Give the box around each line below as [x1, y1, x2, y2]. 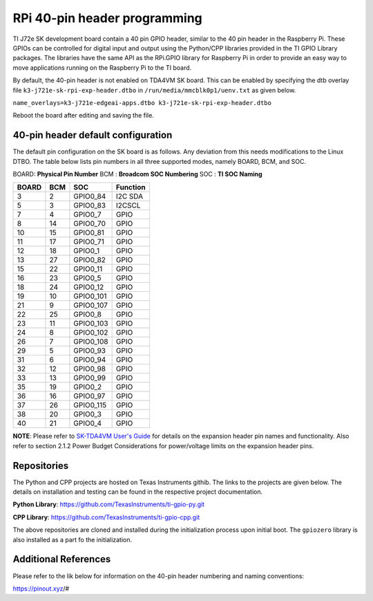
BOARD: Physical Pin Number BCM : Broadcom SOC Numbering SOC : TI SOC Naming [12, 169, 262, 178]
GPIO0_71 [73, 237, 105, 247]
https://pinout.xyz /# [12, 584, 70, 593]
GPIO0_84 [73, 192, 106, 201]
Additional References [12, 553, 111, 565]
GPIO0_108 [73, 337, 108, 346]
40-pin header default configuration [12, 129, 173, 141]
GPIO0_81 [73, 228, 105, 238]
